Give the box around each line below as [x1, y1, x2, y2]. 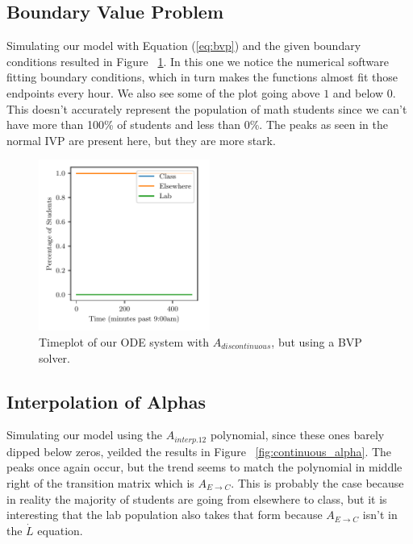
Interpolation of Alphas [6, 388, 206, 413]
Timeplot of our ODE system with [39, 333, 209, 350]
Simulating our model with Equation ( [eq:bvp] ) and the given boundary [6, 37, 361, 54]
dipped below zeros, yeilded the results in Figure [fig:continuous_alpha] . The [6, 442, 392, 459]
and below [332, 84, 384, 101]
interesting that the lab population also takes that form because [6, 506, 323, 523]
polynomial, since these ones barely [210, 426, 385, 443]
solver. [39, 349, 71, 366]
